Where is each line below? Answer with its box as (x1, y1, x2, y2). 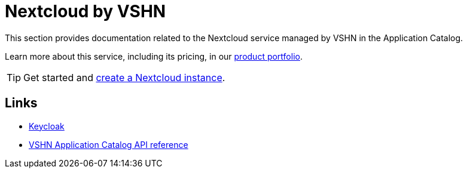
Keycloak (29, 121, 65, 131)
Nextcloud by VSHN (5, 1, 166, 21)
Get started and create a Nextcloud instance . (23, 71, 225, 84)
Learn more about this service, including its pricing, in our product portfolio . (5, 51, 303, 61)
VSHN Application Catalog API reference (29, 139, 188, 150)
